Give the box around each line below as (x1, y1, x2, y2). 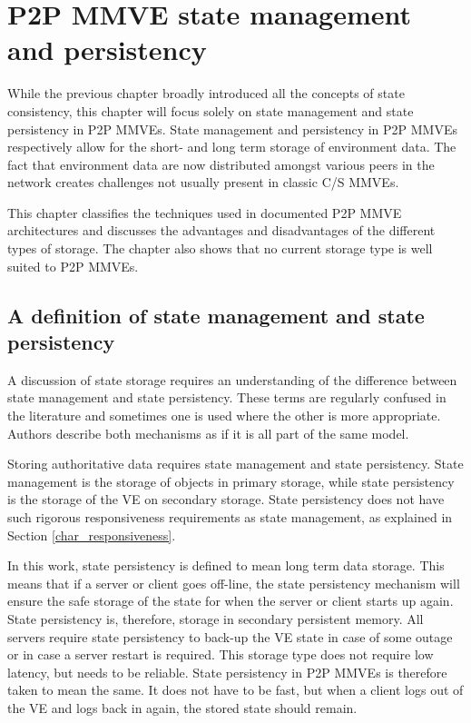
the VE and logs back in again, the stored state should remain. (7, 698, 358, 717)
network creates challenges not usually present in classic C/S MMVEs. (7, 173, 399, 192)
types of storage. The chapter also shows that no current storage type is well (7, 239, 433, 258)
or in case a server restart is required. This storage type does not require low (7, 645, 434, 664)
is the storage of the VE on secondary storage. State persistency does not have (7, 490, 445, 509)
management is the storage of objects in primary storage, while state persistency (7, 471, 455, 490)
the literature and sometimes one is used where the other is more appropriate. (7, 406, 441, 425)
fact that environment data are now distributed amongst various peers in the (7, 154, 435, 173)
